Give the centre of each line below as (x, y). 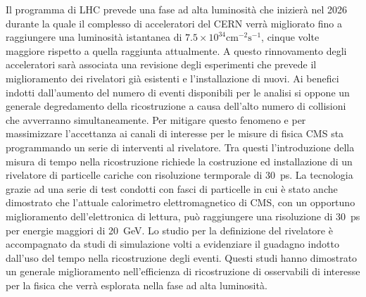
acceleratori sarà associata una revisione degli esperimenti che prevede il (161, 64)
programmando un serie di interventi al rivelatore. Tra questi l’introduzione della (180, 147)
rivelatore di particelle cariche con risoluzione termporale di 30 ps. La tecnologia (179, 175)
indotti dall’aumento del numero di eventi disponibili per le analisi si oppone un (178, 92)
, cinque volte (290, 37)
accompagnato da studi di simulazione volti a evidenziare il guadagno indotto (172, 244)
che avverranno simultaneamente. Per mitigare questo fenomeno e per (156, 119)
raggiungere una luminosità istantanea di (94, 37)
